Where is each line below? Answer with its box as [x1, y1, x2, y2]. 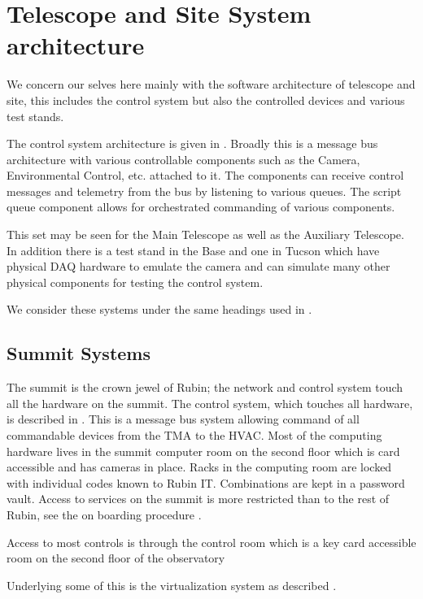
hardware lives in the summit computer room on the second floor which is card [7, 442, 400, 459]
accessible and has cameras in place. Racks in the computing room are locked [7, 458, 392, 475]
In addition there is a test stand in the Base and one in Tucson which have [7, 241, 380, 258]
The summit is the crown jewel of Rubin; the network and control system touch [7, 379, 403, 396]
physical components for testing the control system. [7, 273, 264, 290]
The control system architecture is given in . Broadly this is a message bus [7, 135, 378, 152]
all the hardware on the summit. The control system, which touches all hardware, [7, 394, 413, 411]
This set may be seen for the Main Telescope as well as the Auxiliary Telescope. [7, 226, 404, 243]
